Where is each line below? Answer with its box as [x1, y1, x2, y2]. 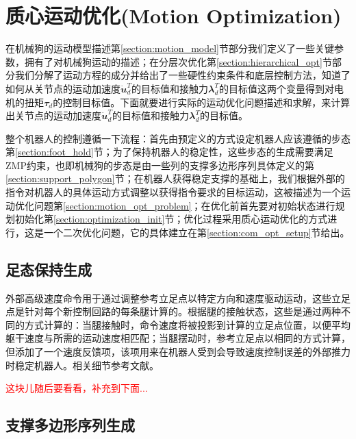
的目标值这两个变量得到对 [218, 81, 334, 95]
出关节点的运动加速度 [5, 108, 101, 123]
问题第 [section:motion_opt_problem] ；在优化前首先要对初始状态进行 [34, 198, 335, 212]
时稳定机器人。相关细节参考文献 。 [5, 358, 159, 372]
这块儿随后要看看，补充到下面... [5, 381, 148, 395]
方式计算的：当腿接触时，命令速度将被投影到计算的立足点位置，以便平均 [24, 317, 351, 331]
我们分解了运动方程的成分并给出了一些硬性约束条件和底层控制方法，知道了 [14, 68, 351, 82]
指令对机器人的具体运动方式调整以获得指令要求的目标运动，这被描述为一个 [5, 185, 341, 199]
